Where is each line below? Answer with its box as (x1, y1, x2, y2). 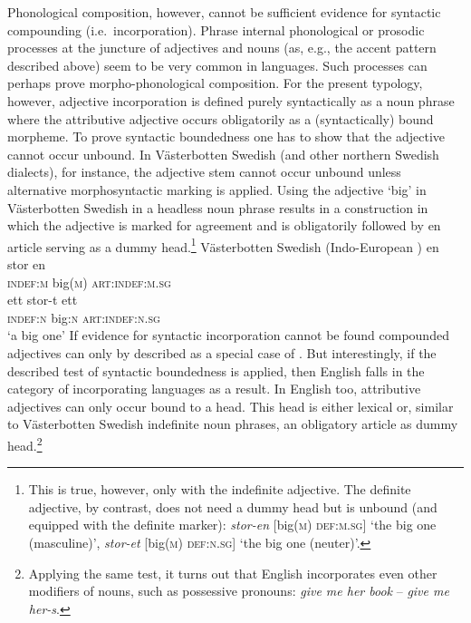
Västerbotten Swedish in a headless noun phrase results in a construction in (7, 198, 428, 217)
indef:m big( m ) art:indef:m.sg (7, 272, 171, 291)
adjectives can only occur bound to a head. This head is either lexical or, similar (7, 396, 454, 415)
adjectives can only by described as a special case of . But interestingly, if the (7, 343, 437, 362)
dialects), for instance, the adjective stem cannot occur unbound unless (7, 162, 401, 181)
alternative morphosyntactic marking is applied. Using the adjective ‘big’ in (7, 180, 427, 199)
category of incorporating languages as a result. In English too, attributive (7, 379, 421, 398)
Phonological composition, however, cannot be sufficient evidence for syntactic (7, 3, 441, 21)
